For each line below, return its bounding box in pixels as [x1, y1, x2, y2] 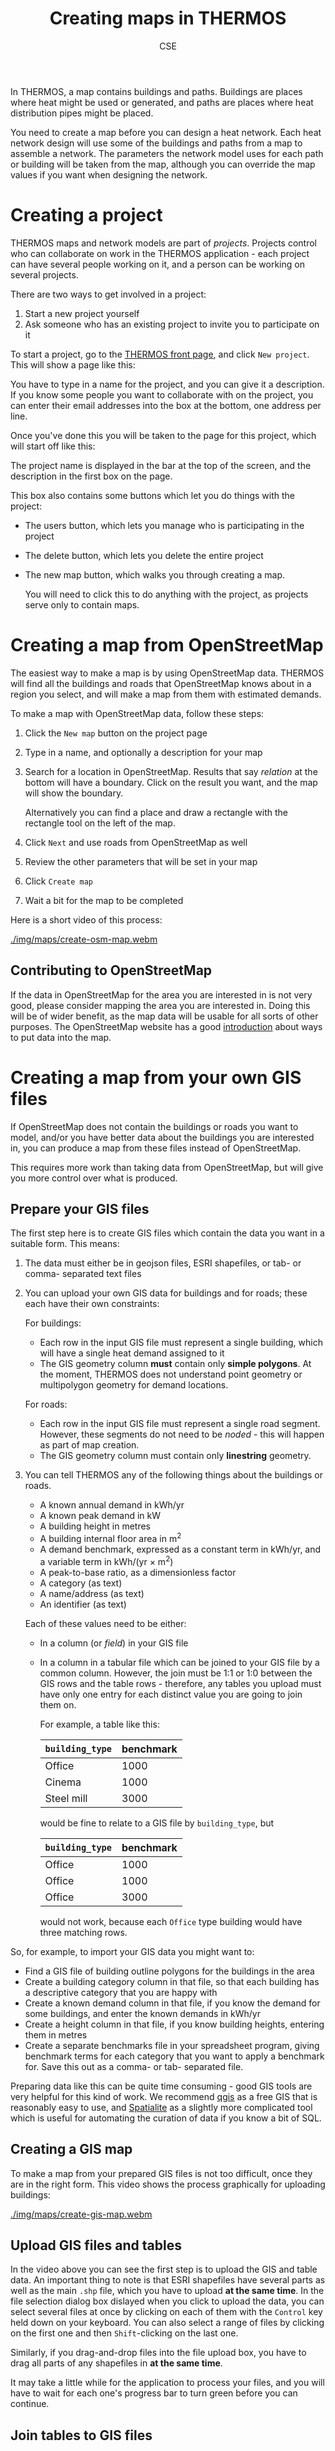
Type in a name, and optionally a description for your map [24, 746, 263, 758]
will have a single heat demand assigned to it [39, 1347, 225, 1359]
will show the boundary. [24, 787, 124, 799]
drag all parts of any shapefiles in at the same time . [10, 2357, 223, 2369]
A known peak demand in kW [39, 1510, 162, 1522]
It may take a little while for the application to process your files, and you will [10, 2377, 325, 2389]
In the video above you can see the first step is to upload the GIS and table [10, 2263, 318, 2276]
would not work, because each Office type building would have [39, 1915, 303, 1927]
